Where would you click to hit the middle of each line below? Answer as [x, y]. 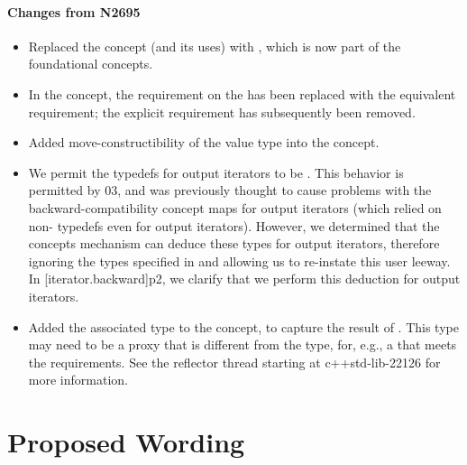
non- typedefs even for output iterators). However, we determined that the [234, 225]
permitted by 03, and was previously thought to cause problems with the [230, 190]
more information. [78, 380]
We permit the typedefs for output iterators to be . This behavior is [216, 172]
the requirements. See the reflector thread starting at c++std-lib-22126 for [234, 362]
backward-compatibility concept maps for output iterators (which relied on [235, 207]
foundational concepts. [91, 64]
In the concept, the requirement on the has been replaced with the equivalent [242, 93]
